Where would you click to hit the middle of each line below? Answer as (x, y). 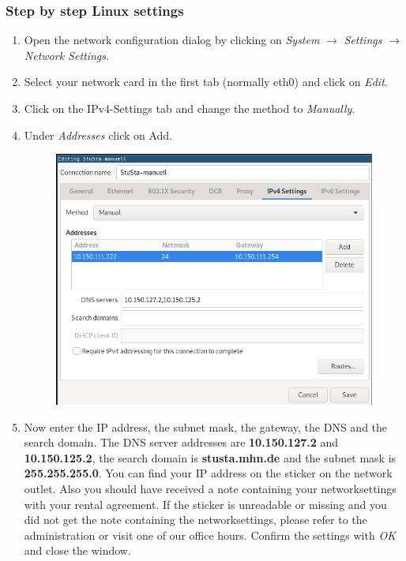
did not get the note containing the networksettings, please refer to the (195, 520)
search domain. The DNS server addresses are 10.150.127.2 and (181, 442)
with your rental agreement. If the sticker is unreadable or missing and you (205, 504)
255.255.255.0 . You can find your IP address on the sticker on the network (208, 473)
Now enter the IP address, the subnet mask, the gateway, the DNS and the (206, 426)
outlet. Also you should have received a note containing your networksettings (210, 488)
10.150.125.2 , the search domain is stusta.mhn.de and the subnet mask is (210, 457)
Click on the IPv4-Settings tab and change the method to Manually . (190, 108)
